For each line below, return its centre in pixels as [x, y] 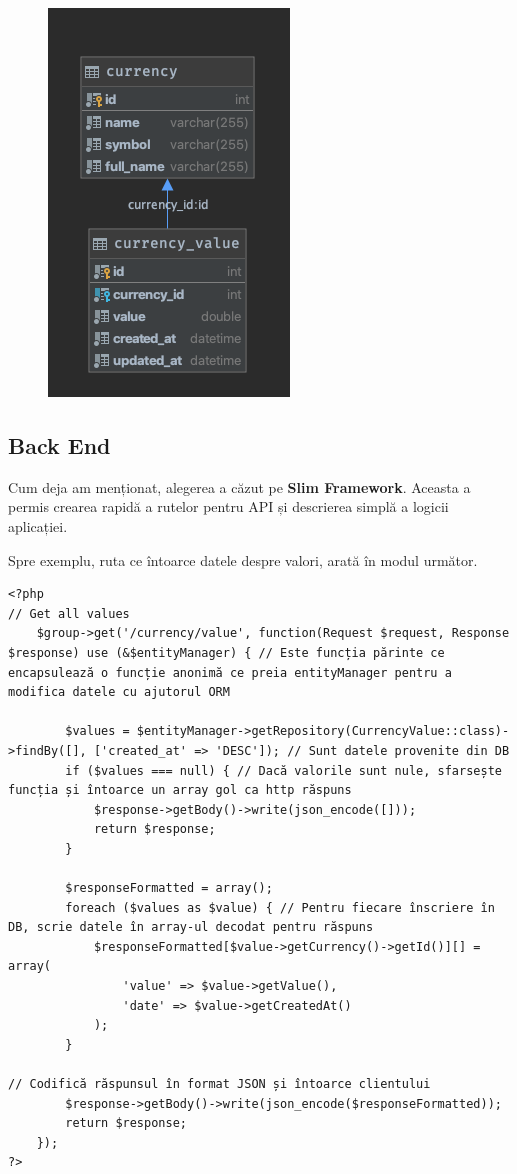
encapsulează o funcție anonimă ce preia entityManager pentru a [230, 672]
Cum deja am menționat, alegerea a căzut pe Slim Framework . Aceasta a [239, 486]
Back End [59, 444]
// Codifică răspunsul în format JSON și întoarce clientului [219, 1084]
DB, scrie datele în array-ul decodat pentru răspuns [191, 927]
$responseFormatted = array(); [169, 888]
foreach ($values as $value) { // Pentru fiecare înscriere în [280, 907]
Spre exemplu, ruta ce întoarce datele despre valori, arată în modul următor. [243, 559]
